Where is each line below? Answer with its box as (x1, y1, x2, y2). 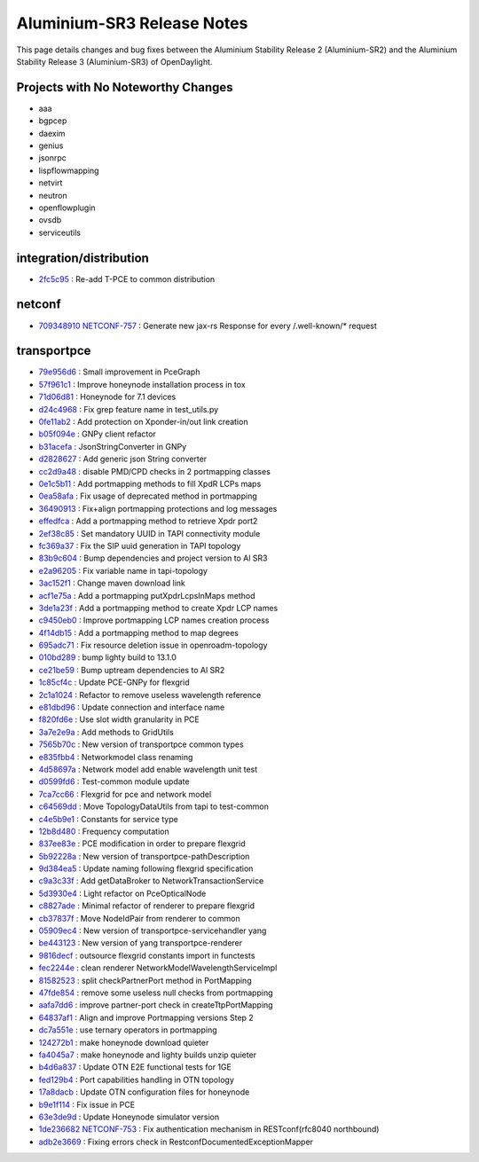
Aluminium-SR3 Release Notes (16, 13, 248, 33)
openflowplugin (38, 202, 97, 213)
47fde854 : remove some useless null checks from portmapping (38, 987, 274, 998)
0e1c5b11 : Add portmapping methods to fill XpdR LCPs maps (38, 478, 262, 489)
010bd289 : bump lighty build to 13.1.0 (38, 652, 177, 663)
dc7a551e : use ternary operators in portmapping (38, 1025, 217, 1035)
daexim (38, 128, 66, 138)
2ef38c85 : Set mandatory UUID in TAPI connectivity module (38, 528, 261, 538)
